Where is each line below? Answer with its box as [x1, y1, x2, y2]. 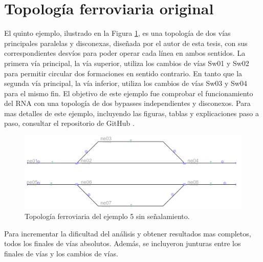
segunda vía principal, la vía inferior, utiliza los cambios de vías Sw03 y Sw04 [4, 78, 247, 89]
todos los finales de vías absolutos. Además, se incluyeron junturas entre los [4, 238, 241, 249]
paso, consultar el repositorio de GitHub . [4, 118, 135, 128]
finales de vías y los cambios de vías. [4, 248, 118, 258]
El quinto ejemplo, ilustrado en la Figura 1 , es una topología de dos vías [4, 28, 231, 38]
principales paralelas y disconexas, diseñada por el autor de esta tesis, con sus [4, 37, 248, 48]
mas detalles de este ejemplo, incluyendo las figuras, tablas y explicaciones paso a [4, 107, 259, 118]
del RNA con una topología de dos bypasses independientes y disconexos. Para [4, 98, 251, 108]
